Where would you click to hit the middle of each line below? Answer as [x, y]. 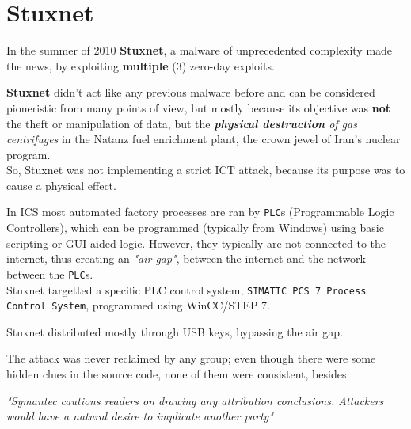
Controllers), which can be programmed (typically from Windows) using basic [195, 228]
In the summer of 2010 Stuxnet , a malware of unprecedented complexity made [200, 50]
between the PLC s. [50, 273]
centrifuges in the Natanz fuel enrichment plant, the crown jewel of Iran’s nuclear [204, 139]
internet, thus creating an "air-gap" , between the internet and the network [186, 258]
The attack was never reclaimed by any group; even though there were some [191, 358]
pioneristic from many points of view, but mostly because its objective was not [198, 107]
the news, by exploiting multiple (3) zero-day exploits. [141, 65]
